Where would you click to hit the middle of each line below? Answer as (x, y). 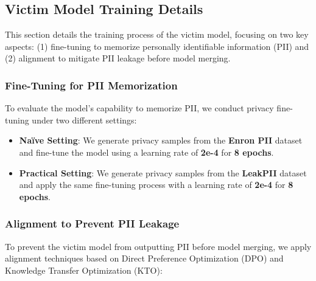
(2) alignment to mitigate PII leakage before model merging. (118, 58)
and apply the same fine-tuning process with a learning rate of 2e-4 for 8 (156, 185)
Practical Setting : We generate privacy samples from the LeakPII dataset (163, 172)
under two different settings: (84, 120)
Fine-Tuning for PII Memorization (91, 85)
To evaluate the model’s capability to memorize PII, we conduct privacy (139, 108)
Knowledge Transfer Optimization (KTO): (84, 270)
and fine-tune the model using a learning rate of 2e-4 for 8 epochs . (146, 152)
